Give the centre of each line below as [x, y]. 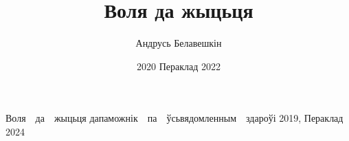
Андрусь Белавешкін [179, 43]
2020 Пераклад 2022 [179, 66]
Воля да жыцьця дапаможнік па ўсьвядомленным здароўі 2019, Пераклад [174, 118]
